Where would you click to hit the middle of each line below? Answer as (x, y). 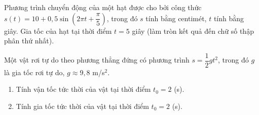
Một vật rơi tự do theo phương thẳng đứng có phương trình (97, 60)
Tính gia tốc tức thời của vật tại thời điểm (82, 106)
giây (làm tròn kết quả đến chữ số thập (193, 31)
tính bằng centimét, (176, 18)
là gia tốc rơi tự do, (34, 72)
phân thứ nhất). (29, 41)
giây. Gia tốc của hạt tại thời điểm (58, 31)
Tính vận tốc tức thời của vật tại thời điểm (83, 89)
